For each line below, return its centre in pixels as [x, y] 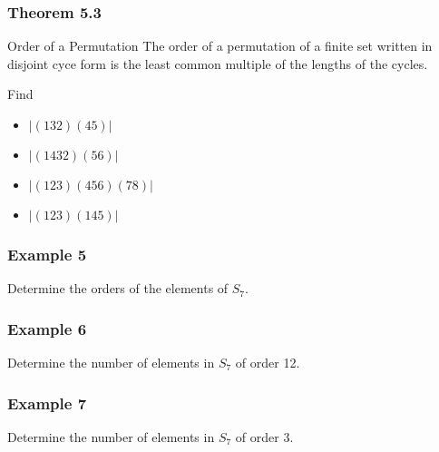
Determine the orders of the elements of [118, 288]
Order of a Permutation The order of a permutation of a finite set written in [220, 46]
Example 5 [47, 254]
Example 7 [47, 403]
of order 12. [268, 363]
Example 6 [47, 328]
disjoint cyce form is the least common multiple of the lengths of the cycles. [218, 63]
